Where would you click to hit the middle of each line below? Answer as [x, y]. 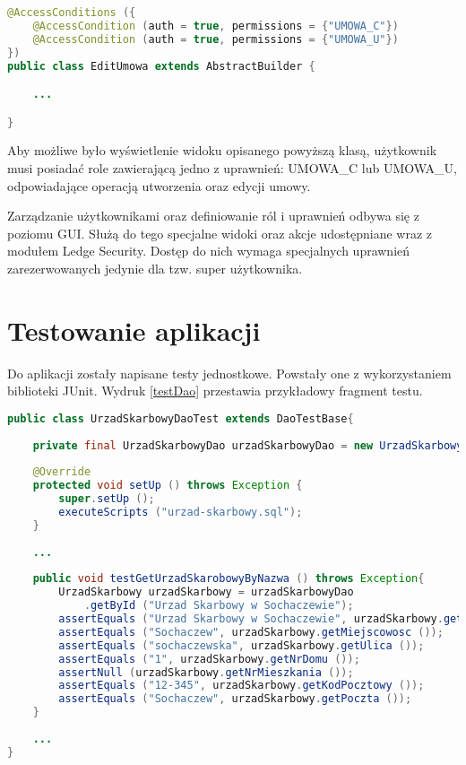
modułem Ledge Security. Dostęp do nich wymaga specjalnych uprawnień [209, 251]
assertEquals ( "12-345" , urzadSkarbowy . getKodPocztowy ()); [242, 686]
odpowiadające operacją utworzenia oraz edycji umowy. [159, 185]
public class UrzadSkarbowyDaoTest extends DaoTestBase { [181, 418]
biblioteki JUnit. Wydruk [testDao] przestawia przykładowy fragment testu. [215, 391]
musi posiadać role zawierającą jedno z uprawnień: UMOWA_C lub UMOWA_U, [232, 168]
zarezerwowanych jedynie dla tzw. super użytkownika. [155, 268]
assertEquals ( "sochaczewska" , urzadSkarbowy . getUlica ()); [242, 645]
